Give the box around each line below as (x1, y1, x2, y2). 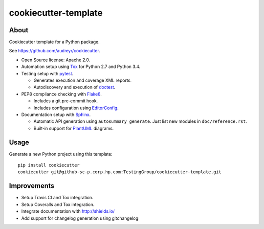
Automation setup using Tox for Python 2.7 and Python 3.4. (21, 64, 141, 69)
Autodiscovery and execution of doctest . (33, 84, 116, 90)
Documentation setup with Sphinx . (21, 112, 91, 117)
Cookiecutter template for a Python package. (9, 39, 100, 45)
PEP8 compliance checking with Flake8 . (21, 91, 102, 97)
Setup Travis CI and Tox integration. (21, 195, 94, 201)
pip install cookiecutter (18, 162, 80, 168)
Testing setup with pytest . (21, 70, 73, 76)
